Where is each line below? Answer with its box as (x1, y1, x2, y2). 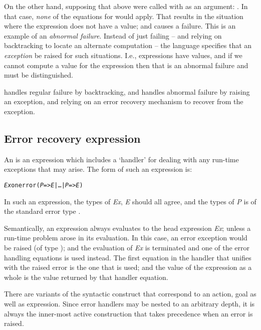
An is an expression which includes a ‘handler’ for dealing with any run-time (4, 154, 239, 164)
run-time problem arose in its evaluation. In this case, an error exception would (4, 232, 247, 243)
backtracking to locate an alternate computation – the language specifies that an (4, 40, 252, 51)
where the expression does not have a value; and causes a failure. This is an (4, 21, 236, 31)
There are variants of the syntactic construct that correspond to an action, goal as (4, 288, 256, 299)
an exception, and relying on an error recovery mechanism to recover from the (4, 96, 243, 107)
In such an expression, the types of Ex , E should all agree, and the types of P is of (4, 196, 256, 206)
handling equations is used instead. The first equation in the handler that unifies (4, 252, 251, 262)
